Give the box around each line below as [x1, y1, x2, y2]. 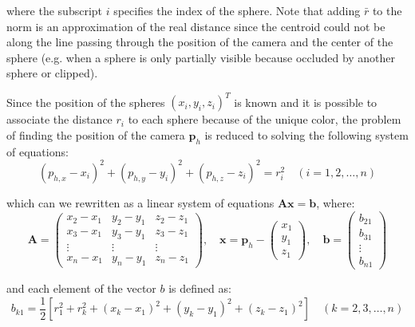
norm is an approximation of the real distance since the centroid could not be [6, 18, 385, 34]
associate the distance [6, 111, 113, 128]
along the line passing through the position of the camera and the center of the [6, 33, 393, 50]
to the [372, 2, 402, 18]
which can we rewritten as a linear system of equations [6, 194, 275, 211]
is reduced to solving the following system [204, 127, 409, 144]
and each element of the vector [6, 280, 156, 297]
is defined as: [168, 280, 231, 297]
